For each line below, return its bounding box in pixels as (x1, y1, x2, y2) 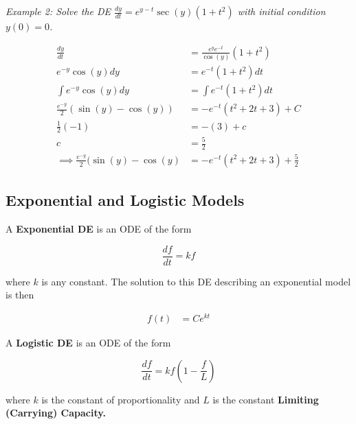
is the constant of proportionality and (41, 392, 200, 406)
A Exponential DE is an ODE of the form (5, 222, 192, 236)
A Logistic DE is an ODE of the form (5, 335, 171, 350)
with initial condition (237, 4, 326, 18)
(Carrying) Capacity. (5, 405, 106, 420)
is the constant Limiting (212, 392, 319, 406)
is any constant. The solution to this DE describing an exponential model (41, 274, 351, 288)
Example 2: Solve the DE (5, 4, 111, 18)
